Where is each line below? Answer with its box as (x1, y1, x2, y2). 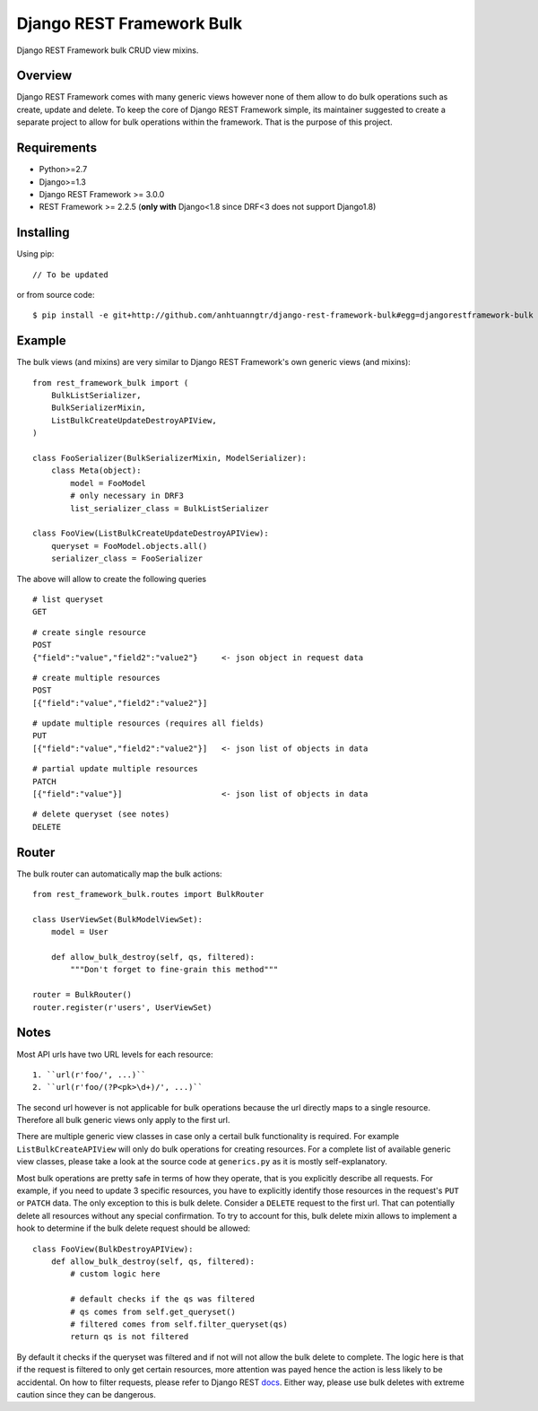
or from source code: (16, 290, 95, 300)
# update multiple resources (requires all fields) (32, 719, 265, 728)
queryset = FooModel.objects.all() (50, 541, 208, 551)
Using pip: (16, 248, 55, 259)
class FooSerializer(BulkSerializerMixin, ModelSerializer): (32, 453, 307, 464)
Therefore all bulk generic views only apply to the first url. (16, 1115, 230, 1126)
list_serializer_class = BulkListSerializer (70, 503, 269, 513)
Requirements (16, 140, 98, 156)
